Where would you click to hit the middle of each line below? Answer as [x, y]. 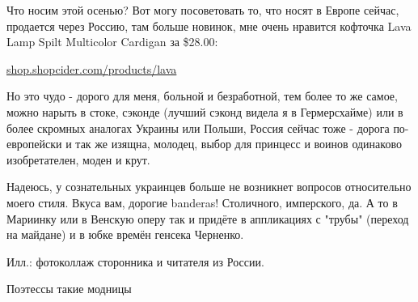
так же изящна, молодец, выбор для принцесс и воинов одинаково [239, 144]
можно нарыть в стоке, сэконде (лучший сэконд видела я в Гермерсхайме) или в [205, 111]
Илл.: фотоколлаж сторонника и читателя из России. [135, 261]
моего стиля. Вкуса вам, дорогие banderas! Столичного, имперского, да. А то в [202, 202]
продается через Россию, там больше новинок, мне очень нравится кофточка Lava [209, 26]
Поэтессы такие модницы [69, 289]
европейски [34, 144]
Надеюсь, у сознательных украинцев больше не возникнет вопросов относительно [209, 187]
